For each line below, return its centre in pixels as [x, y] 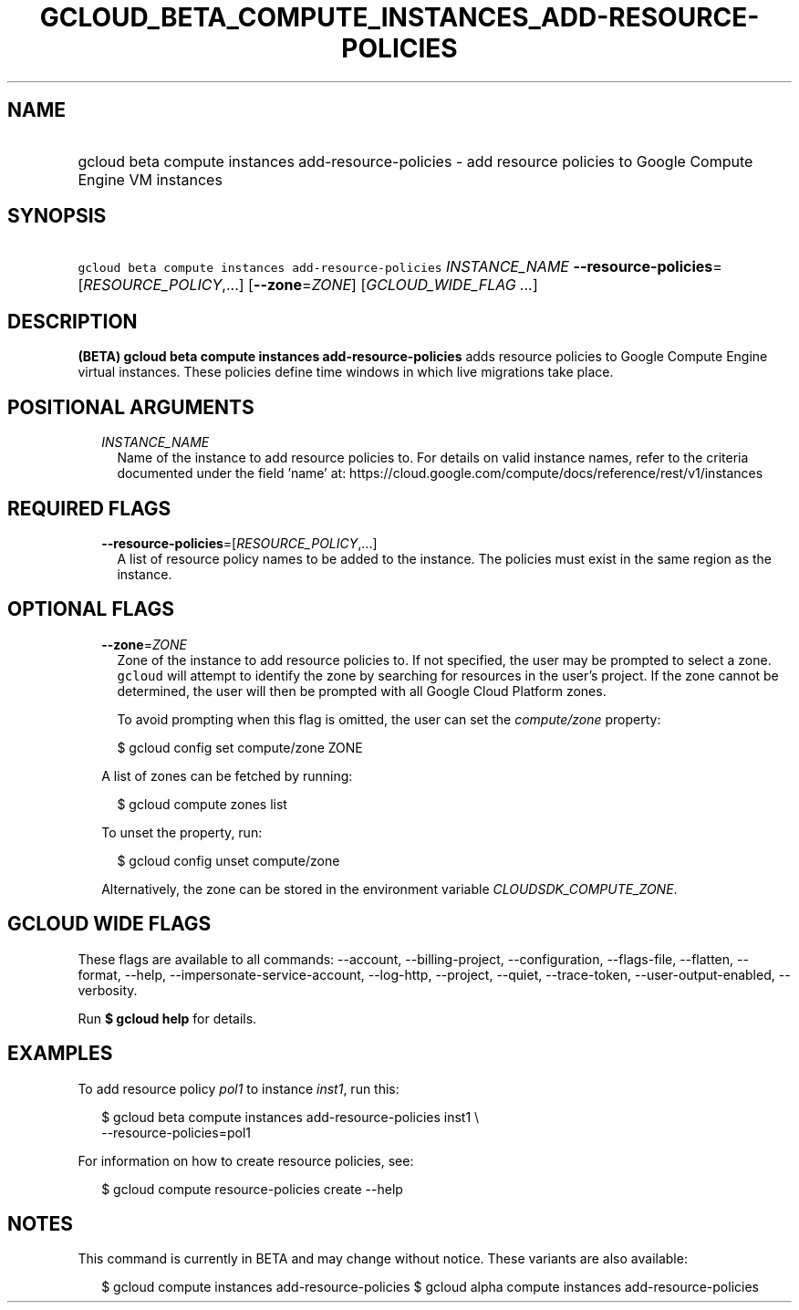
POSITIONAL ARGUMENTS [131, 407]
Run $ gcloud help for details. [167, 1018]
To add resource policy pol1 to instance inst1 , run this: [239, 1088]
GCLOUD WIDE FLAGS [109, 924]
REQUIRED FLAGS [89, 508]
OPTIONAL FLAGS [91, 609]
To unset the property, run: [182, 832]
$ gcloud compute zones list [202, 804]
